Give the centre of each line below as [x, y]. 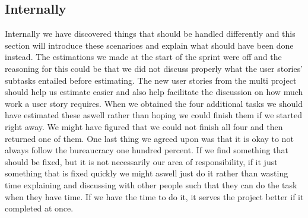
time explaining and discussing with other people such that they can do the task [151, 184]
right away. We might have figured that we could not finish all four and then [144, 126]
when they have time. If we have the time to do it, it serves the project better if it [154, 196]
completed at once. [39, 208]
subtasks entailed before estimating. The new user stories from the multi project [151, 80]
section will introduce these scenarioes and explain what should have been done [149, 45]
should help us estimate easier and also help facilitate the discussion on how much [154, 92]
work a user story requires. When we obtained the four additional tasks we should [154, 103]
